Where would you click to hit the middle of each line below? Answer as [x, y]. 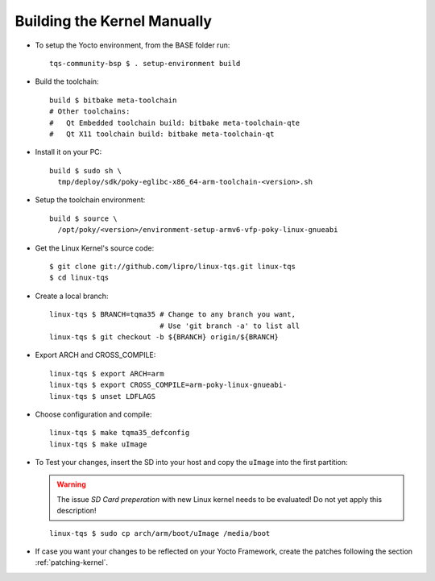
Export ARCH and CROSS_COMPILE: [95, 355]
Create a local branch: [72, 296]
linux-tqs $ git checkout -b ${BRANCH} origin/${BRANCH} [164, 337]
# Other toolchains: [90, 112]
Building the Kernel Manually [114, 21]
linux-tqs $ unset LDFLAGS [103, 396]
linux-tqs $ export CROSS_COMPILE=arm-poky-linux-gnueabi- [168, 385]
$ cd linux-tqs [79, 278]
